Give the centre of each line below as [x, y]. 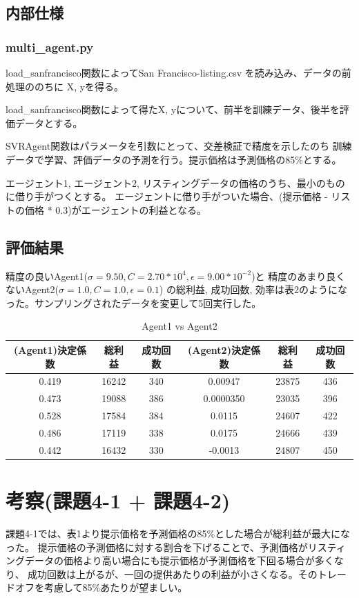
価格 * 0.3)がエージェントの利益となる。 [115, 209]
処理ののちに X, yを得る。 [65, 86]
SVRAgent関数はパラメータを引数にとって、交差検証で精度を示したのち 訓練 [179, 146]
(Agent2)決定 [219, 349]
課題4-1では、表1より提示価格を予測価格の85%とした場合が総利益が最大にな [178, 533]
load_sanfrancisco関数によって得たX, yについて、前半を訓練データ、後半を [173, 109]
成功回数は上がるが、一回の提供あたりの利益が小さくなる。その [173, 574]
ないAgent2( [32, 289]
